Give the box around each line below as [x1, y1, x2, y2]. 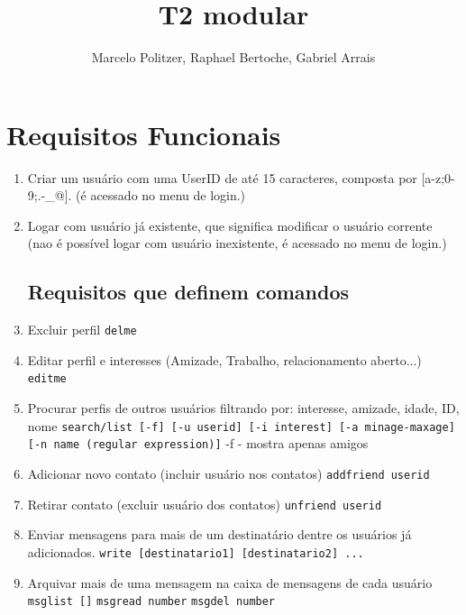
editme [27, 372, 67, 386]
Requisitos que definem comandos [27, 278, 350, 306]
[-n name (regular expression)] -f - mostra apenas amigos [27, 434, 369, 453]
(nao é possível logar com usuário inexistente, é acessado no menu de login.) [27, 234, 447, 252]
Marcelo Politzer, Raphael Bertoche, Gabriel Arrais [91, 48, 376, 67]
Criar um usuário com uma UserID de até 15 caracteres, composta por [27, 168, 417, 187]
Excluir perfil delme [27, 320, 137, 339]
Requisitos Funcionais [6, 115, 281, 152]
